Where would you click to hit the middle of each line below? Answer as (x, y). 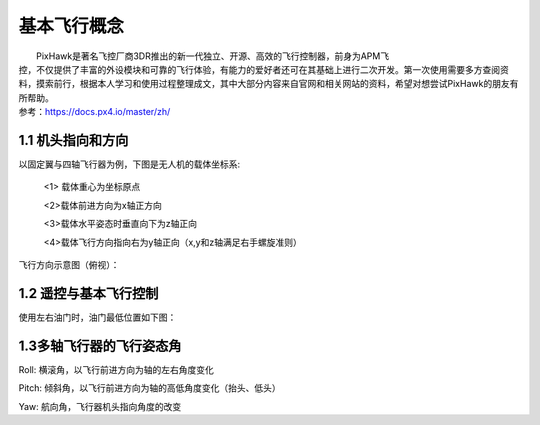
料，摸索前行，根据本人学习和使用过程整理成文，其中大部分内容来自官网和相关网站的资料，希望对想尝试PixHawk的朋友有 (268, 84)
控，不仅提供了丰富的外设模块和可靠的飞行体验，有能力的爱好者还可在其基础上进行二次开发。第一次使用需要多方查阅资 (263, 69)
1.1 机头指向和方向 (73, 140)
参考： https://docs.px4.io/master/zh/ (94, 112)
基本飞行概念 (71, 26)
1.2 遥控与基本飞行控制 (88, 293)
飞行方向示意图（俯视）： (69, 264)
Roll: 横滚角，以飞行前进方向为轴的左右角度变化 (116, 369)
